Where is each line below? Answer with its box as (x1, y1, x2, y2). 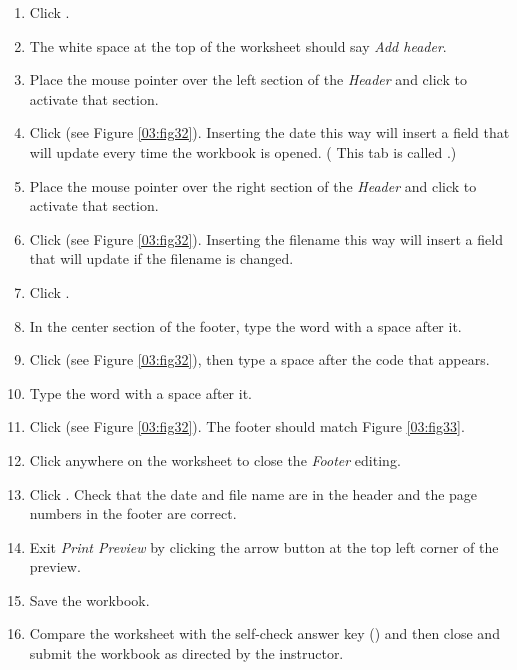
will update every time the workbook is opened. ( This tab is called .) (29, 141, 457, 162)
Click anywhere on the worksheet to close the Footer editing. (29, 449, 401, 470)
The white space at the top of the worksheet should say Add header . (29, 35, 447, 56)
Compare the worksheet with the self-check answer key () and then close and (29, 623, 500, 644)
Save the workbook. (29, 589, 150, 610)
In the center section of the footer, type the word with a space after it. (29, 315, 462, 336)
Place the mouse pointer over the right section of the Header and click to (29, 175, 477, 196)
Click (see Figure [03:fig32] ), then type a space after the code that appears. (29, 349, 490, 370)
